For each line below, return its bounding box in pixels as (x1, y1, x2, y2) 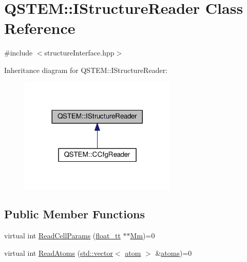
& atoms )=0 (155, 247, 192, 258)
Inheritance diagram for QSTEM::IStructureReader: (4, 64, 168, 75)
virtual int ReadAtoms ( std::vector (4, 247, 113, 258)
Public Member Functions (4, 206, 145, 222)
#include (4, 47, 33, 58)
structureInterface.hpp (44, 47, 115, 58)
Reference (4, 17, 75, 39)
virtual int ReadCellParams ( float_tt (4, 230, 121, 241)
